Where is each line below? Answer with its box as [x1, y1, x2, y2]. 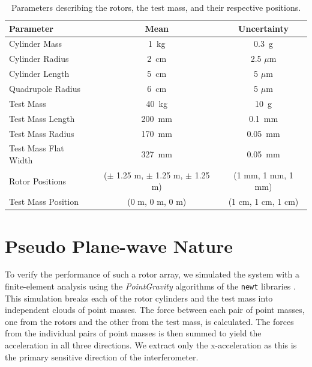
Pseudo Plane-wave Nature [5, 233, 233, 258]
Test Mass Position [9, 195, 79, 208]
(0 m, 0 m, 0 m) [127, 195, 187, 208]
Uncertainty [238, 22, 289, 34]
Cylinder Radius [9, 52, 69, 65]
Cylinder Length [9, 67, 70, 80]
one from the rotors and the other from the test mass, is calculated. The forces [5, 315, 294, 327]
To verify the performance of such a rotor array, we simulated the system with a [5, 268, 299, 281]
